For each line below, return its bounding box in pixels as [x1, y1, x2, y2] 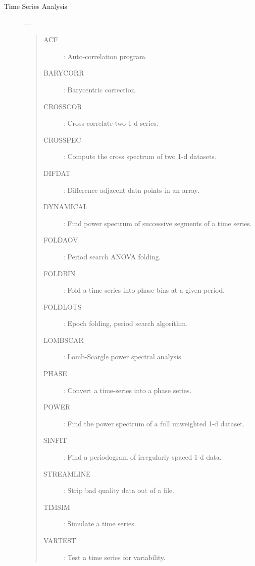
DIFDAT [43, 167, 71, 178]
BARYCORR [43, 68, 84, 78]
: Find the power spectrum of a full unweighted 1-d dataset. [63, 418, 245, 428]
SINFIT [43, 435, 67, 445]
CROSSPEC [43, 134, 81, 145]
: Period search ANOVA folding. [63, 251, 161, 261]
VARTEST [43, 535, 76, 545]
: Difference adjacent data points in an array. [63, 184, 200, 195]
